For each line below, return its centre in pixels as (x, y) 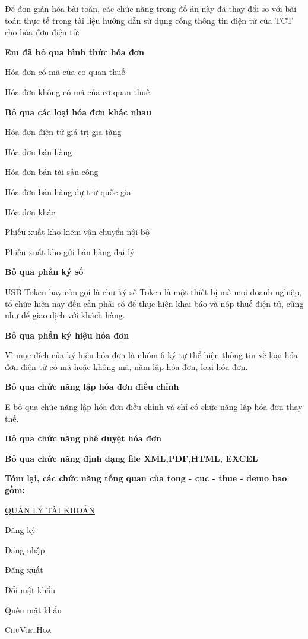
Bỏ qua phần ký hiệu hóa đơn (67, 335)
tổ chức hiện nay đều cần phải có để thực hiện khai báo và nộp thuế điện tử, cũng (154, 303)
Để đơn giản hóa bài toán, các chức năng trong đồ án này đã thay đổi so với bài (151, 8)
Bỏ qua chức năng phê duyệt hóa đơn (83, 438)
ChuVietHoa (28, 630)
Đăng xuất (24, 570)
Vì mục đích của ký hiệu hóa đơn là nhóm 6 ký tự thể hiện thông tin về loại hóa (151, 355)
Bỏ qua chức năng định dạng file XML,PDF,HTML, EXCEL (131, 458)
